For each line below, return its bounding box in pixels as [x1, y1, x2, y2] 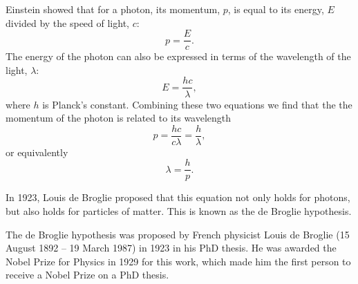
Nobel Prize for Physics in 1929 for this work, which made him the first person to [6, 254, 351, 268]
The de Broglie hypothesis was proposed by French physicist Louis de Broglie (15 [6, 227, 350, 241]
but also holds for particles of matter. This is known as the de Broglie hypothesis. [6, 204, 352, 218]
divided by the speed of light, [6, 15, 129, 30]
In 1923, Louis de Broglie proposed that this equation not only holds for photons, [6, 190, 350, 205]
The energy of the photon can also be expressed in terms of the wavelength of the [6, 49, 351, 64]
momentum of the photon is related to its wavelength [6, 111, 232, 125]
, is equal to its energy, [227, 2, 324, 16]
